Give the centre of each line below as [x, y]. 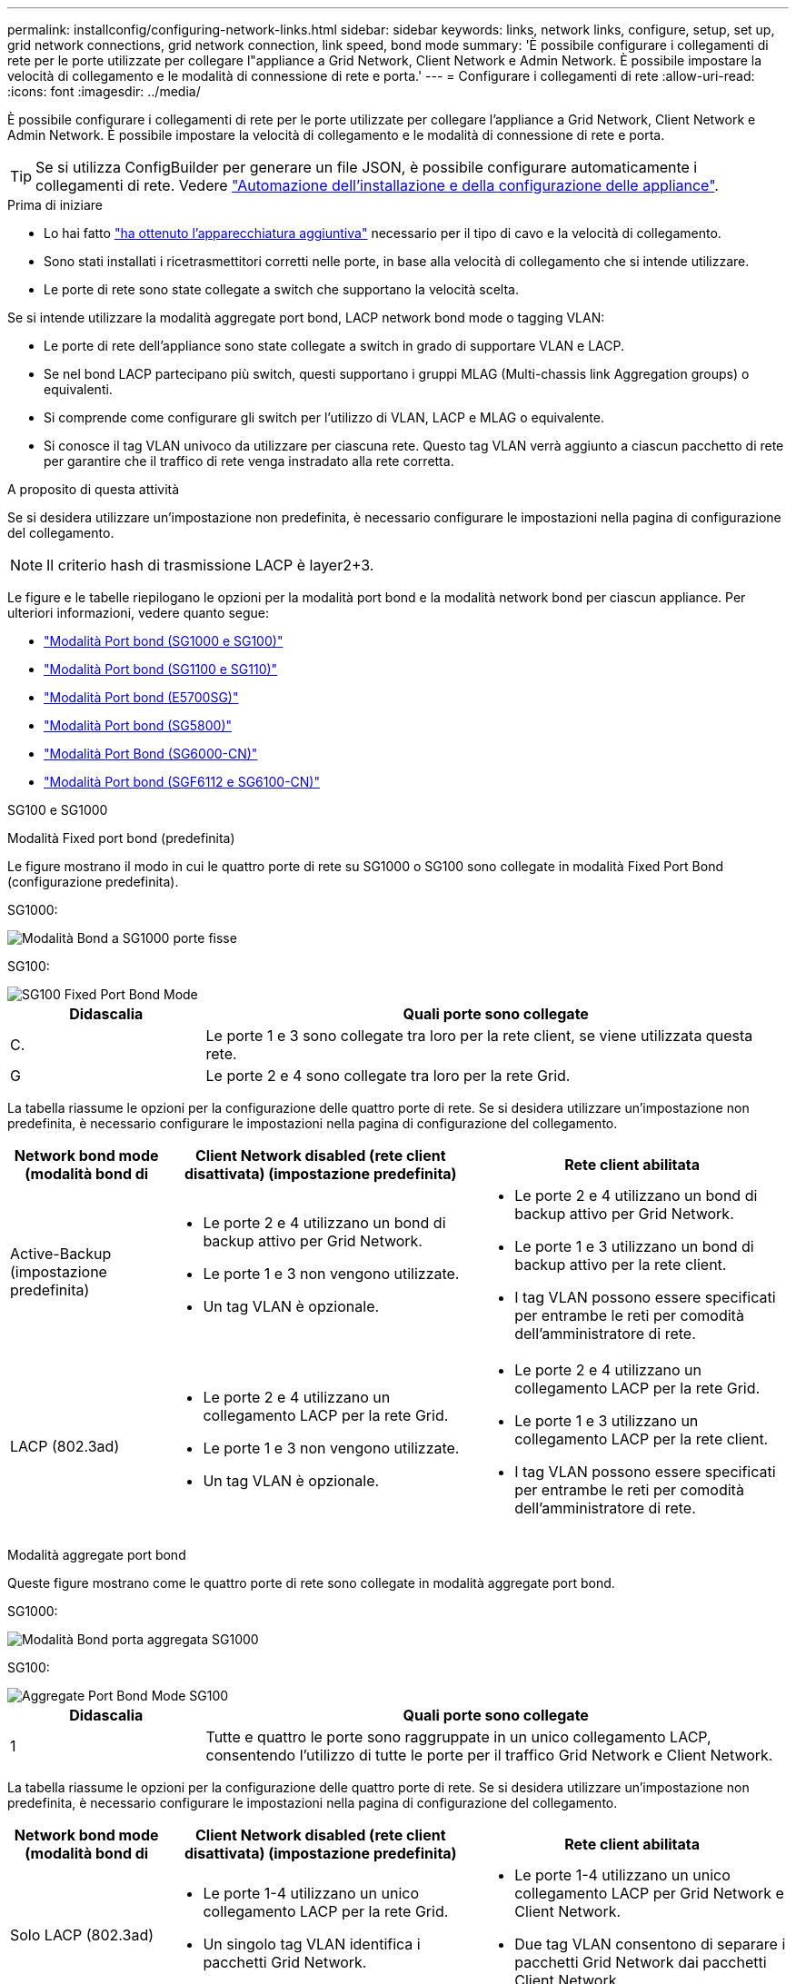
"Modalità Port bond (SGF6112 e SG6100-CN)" [182, 782]
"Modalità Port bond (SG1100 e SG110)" [161, 669]
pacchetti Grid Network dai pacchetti [641, 1962]
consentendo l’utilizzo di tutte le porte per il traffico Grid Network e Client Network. [489, 1755]
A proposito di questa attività [94, 489]
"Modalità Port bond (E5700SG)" [141, 697]
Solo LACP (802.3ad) [82, 1935]
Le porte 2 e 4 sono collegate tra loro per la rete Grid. [388, 1076]
